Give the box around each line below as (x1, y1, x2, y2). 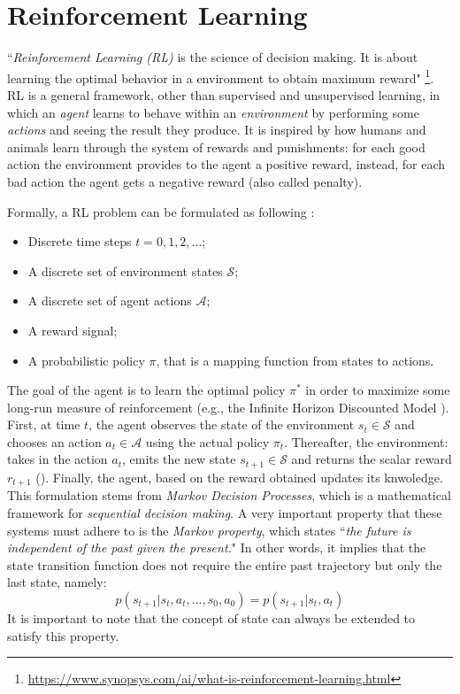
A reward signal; (27, 320, 118, 339)
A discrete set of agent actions (27, 291, 192, 310)
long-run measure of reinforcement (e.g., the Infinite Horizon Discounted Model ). (7, 397, 449, 416)
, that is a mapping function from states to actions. (156, 351, 434, 369)
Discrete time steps (27, 232, 132, 251)
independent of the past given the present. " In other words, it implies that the (7, 538, 426, 557)
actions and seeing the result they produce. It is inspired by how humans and (7, 120, 426, 139)
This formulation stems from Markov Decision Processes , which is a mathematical (7, 486, 451, 505)
